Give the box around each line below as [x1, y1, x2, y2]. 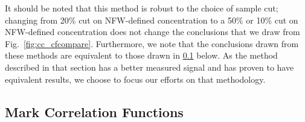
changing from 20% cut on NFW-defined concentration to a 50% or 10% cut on [5, 13, 298, 26]
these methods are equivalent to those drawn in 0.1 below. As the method [5, 49, 278, 62]
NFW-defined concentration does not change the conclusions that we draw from [5, 25, 300, 38]
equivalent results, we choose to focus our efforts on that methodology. [5, 72, 266, 85]
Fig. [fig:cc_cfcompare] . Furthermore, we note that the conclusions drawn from [5, 37, 299, 50]
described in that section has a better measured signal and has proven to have [5, 60, 294, 73]
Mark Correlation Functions [5, 102, 184, 121]
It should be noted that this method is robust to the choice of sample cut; [5, 2, 278, 14]
